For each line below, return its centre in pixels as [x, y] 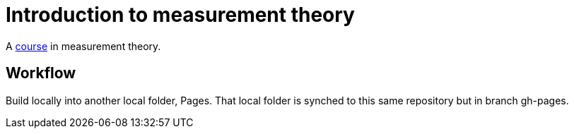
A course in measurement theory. [83, 46]
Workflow [41, 73]
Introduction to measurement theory [180, 15]
